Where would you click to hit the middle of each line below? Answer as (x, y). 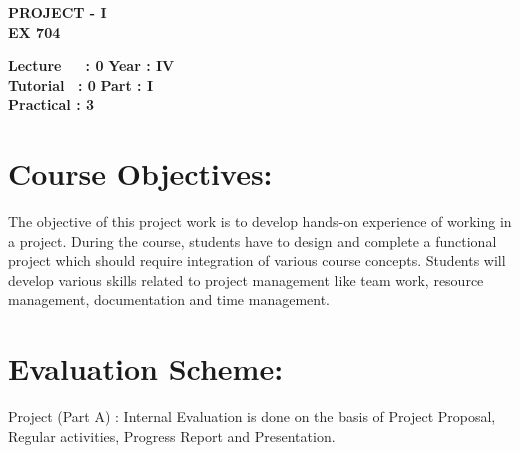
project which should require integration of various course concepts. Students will (257, 260)
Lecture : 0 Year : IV (91, 65)
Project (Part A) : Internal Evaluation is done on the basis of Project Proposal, (252, 416)
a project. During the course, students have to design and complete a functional (252, 240)
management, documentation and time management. (169, 299)
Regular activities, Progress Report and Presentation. (172, 435)
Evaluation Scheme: (146, 368)
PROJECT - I (57, 12)
